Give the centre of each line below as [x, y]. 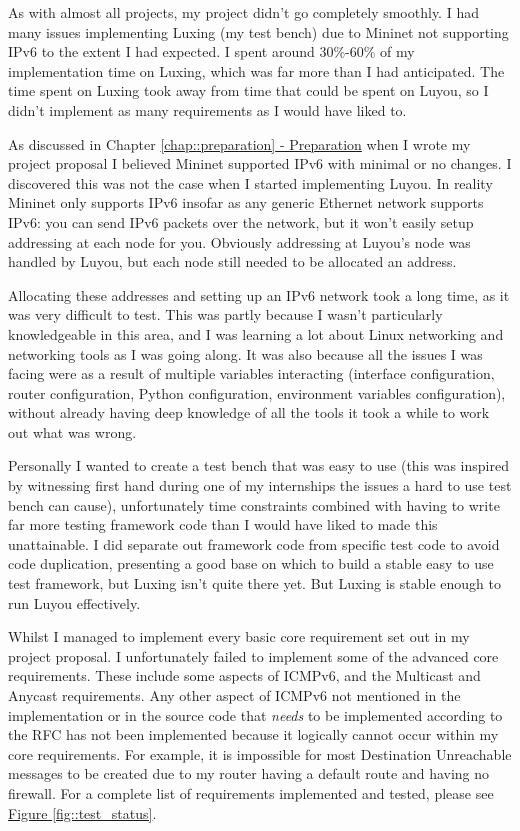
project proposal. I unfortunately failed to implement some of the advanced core [253, 655]
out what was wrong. [72, 431]
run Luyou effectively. [74, 602]
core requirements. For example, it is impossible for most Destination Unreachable [260, 753]
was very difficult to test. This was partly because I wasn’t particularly [225, 314]
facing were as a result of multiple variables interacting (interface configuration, [251, 373]
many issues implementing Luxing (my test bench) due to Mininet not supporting [258, 31]
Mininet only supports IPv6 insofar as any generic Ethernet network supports [246, 202]
